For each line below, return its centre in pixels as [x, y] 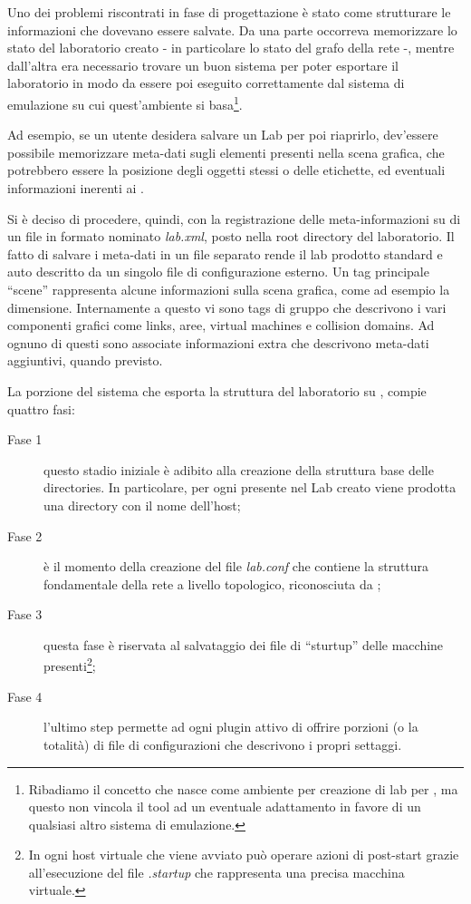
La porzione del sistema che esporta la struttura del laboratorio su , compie [217, 390]
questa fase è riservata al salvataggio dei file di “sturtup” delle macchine [244, 644]
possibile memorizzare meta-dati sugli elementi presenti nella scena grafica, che [226, 152]
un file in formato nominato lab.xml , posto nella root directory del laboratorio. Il [231, 236]
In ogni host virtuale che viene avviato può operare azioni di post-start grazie [244, 855]
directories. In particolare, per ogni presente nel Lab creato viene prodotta [250, 487]
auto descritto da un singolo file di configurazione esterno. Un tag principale [218, 272]
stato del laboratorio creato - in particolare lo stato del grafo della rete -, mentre [231, 48]
